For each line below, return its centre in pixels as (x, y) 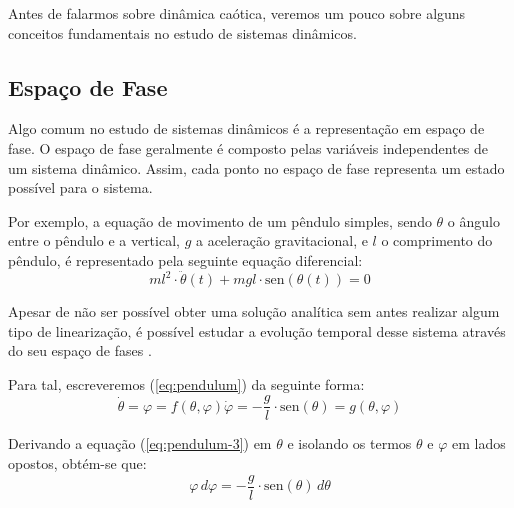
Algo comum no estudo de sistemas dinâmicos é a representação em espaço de (246, 128)
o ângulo (473, 220)
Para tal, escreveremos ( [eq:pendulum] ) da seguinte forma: (186, 383)
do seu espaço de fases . (80, 350)
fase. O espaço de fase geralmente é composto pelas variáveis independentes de (248, 147)
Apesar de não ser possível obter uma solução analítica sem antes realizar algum (254, 311)
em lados (478, 443)
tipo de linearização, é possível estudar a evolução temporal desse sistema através (257, 330)
